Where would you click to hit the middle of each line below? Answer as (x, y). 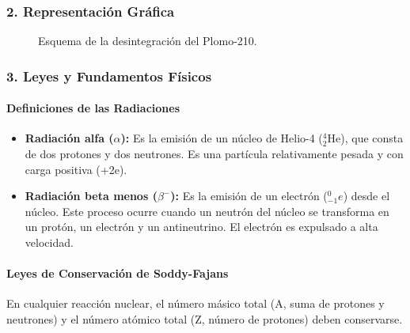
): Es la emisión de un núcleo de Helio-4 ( (222, 138)
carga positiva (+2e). (76, 169)
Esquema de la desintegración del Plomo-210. (148, 41)
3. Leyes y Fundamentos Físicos (109, 76)
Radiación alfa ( (69, 138)
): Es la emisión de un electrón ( (249, 196)
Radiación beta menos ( (91, 196)
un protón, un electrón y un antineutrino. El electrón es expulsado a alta (201, 227)
